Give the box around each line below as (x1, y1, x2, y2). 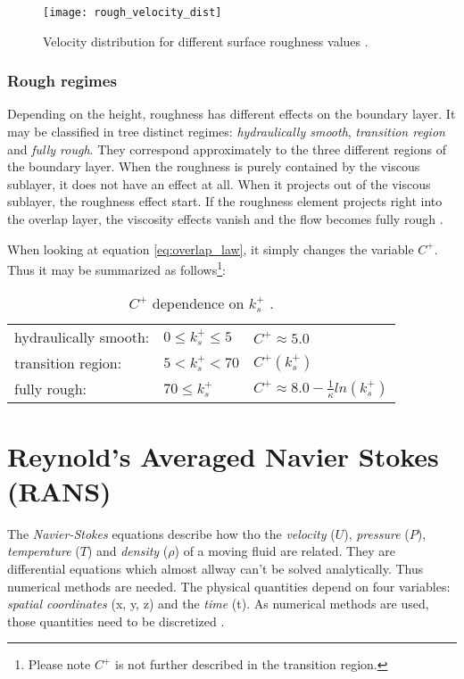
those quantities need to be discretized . (7, 611, 225, 630)
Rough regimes (7, 70, 117, 92)
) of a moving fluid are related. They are (174, 542, 395, 560)
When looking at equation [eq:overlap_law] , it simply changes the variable (7, 239, 414, 258)
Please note (28, 655, 91, 674)
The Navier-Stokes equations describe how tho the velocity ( (7, 524, 336, 542)
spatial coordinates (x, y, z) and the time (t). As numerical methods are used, (7, 594, 429, 613)
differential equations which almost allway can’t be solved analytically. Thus (7, 559, 424, 577)
